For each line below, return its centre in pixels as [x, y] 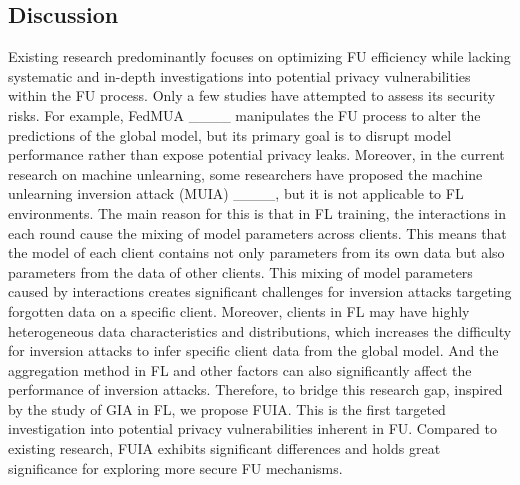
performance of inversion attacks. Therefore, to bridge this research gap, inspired [255, 389]
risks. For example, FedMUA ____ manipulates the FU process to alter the [244, 114]
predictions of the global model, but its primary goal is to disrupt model [230, 134]
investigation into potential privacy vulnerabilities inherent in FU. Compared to [253, 428]
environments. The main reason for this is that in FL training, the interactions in [257, 212]
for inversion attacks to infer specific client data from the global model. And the [253, 350]
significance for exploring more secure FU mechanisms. [175, 467]
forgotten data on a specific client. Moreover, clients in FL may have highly [239, 310]
